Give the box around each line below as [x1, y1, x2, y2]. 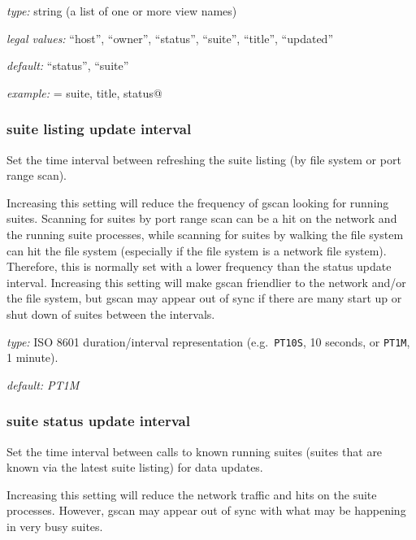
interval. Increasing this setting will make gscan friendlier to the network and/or [6, 273, 406, 290]
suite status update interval [6, 411, 190, 431]
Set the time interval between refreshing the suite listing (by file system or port [6, 150, 401, 168]
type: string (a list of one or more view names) [6, 2, 237, 19]
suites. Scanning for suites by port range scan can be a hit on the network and [6, 210, 397, 227]
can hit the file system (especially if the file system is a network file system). [6, 242, 387, 259]
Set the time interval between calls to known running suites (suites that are [6, 442, 383, 459]
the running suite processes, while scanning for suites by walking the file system [6, 225, 404, 242]
